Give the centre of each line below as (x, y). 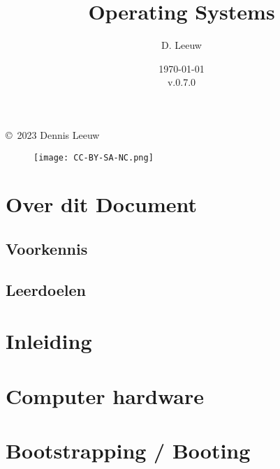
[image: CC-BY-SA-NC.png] (94, 157)
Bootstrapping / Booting (128, 451)
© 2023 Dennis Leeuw (53, 134)
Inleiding (49, 341)
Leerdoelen (46, 289)
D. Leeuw (182, 45)
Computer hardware (105, 395)
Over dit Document (102, 204)
